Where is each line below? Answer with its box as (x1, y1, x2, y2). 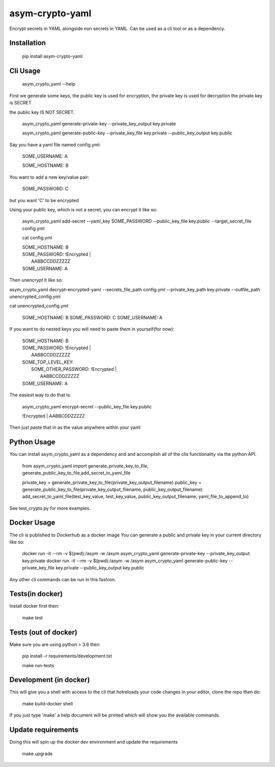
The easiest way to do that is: (9, 392, 71, 398)
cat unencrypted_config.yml (9, 303, 69, 309)
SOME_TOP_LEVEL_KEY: (22, 359, 74, 365)
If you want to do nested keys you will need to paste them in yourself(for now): (9, 326, 175, 332)
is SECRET (9, 100, 32, 106)
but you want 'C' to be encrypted (9, 197, 79, 203)
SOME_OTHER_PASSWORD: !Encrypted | (31, 366, 117, 372)
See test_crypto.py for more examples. (9, 505, 91, 511)
